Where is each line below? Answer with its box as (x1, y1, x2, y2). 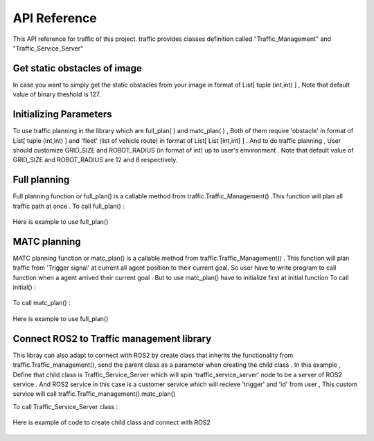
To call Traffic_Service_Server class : (12, 402, 118, 410)
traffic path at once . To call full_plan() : (12, 202, 125, 210)
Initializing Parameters (12, 108, 112, 121)
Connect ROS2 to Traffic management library (12, 333, 212, 345)
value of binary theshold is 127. (12, 90, 101, 98)
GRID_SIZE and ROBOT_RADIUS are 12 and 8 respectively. (12, 156, 178, 164)
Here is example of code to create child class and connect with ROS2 (12, 418, 211, 426)
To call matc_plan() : (12, 299, 71, 307)
